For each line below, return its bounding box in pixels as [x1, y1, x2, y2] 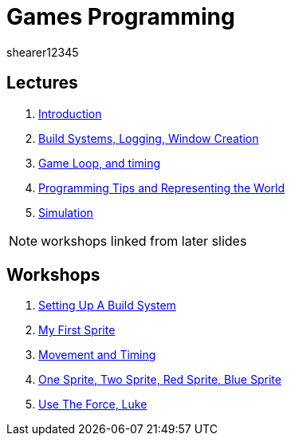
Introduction [38, 106, 102, 120]
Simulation [38, 205, 93, 219]
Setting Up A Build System [38, 298, 176, 313]
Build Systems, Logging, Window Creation [38, 131, 259, 145]
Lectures [6, 73, 78, 93]
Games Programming [6, 3, 235, 30]
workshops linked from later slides [41, 232, 247, 249]
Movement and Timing [38, 348, 156, 362]
